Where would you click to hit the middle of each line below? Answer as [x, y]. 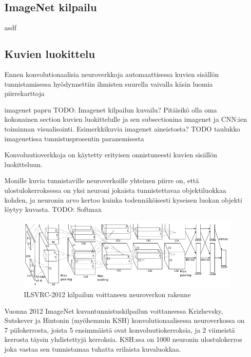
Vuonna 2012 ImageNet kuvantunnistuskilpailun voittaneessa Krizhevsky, [114, 310]
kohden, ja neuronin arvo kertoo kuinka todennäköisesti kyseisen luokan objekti [123, 199]
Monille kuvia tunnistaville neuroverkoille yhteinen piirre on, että [102, 180]
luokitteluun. [24, 164]
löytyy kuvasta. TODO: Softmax [53, 209]
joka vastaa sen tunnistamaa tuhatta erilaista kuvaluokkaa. [93, 348]
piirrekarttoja [25, 93]
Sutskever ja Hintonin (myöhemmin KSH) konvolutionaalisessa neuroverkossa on [125, 320]
